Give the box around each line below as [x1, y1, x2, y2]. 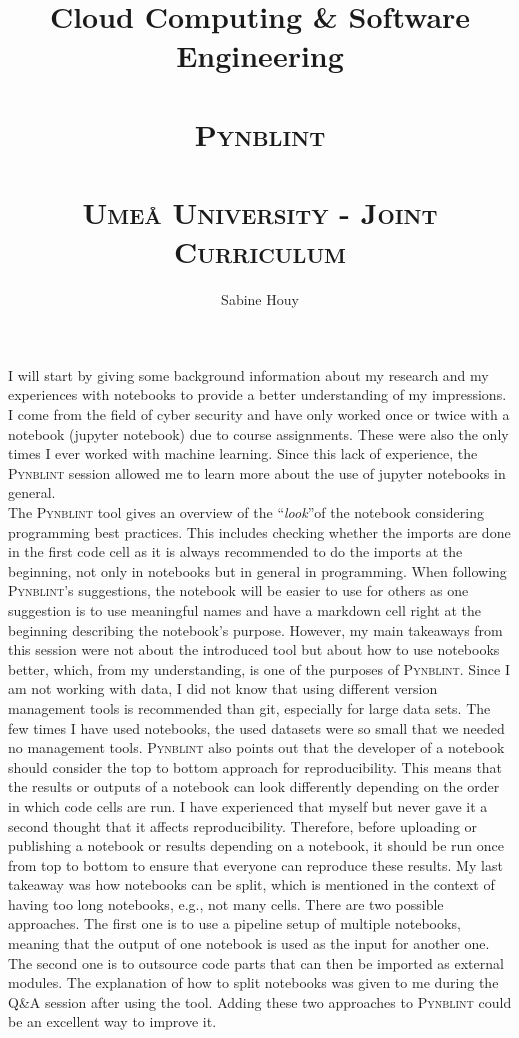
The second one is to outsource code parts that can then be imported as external [8, 952, 504, 973]
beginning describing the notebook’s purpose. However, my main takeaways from [8, 619, 503, 640]
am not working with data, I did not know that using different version [8, 678, 438, 699]
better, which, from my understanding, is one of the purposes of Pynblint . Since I [8, 658, 510, 679]
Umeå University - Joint [82, 192, 438, 233]
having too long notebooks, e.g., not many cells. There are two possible [8, 893, 444, 914]
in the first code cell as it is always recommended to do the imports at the [8, 541, 463, 562]
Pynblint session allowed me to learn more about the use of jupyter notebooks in [8, 462, 506, 483]
